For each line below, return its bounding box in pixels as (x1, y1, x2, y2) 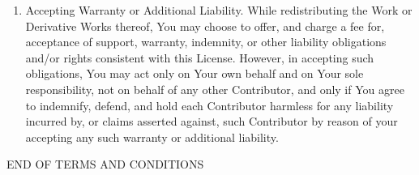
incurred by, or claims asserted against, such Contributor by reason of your (25, 113, 398, 130)
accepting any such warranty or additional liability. (25, 128, 279, 145)
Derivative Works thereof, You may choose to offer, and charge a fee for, (25, 17, 385, 34)
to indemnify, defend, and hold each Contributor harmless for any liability (25, 96, 394, 113)
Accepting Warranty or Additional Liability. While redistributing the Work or (25, 2, 413, 18)
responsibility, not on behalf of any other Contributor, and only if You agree (25, 80, 404, 97)
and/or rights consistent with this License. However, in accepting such (25, 49, 374, 66)
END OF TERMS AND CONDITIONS (6, 156, 204, 173)
